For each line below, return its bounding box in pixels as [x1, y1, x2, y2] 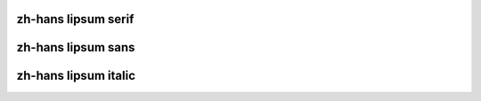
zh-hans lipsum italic [16, 68, 136, 83]
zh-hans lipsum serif [16, 12, 135, 27]
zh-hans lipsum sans [16, 40, 135, 55]
